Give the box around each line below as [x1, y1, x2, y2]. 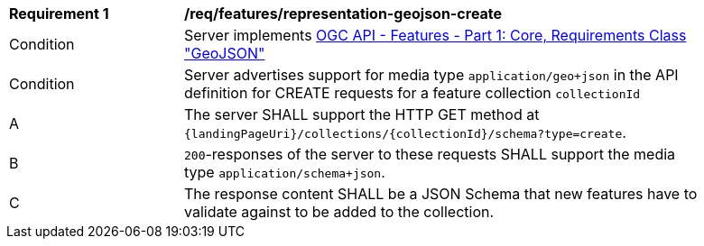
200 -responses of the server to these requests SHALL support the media [184, 145, 676, 163]
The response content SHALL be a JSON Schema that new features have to [184, 185, 698, 203]
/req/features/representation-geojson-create [184, 5, 503, 23]
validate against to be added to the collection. [184, 203, 495, 221]
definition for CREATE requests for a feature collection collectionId [184, 84, 641, 102]
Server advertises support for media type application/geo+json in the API [184, 66, 679, 84]
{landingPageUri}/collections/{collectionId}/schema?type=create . [184, 123, 626, 141]
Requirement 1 [9, 5, 109, 23]
